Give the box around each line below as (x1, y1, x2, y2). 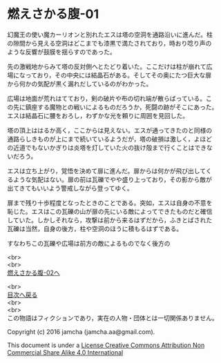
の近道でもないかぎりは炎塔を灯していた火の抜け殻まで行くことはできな (7, 143, 213, 152)
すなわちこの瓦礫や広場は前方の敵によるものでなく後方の (7, 239, 171, 247)
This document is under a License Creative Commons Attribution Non (7, 341, 205, 349)
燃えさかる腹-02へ (7, 268, 60, 277)
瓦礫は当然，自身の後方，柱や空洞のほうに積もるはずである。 (7, 224, 183, 233)
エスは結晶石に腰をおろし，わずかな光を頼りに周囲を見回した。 (7, 111, 189, 119)
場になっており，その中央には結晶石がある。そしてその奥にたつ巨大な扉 (7, 70, 212, 79)
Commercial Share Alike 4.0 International (7, 348, 124, 356)
